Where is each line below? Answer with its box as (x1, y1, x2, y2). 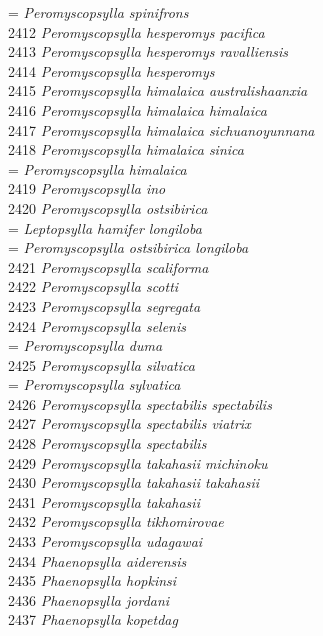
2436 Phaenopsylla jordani (8, 589, 170, 610)
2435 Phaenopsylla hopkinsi (8, 570, 177, 591)
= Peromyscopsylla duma (8, 335, 163, 356)
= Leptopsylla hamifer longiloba (8, 217, 202, 238)
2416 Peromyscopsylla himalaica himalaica (8, 99, 267, 120)
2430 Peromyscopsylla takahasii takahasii (8, 472, 259, 493)
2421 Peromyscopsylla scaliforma (8, 256, 209, 277)
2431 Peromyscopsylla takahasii (8, 491, 200, 512)
